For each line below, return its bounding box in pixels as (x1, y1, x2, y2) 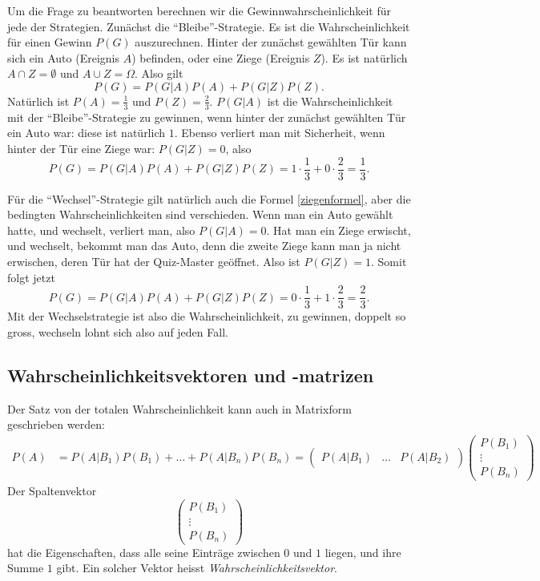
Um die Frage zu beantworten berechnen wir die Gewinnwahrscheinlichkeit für (7, 2, 391, 18)
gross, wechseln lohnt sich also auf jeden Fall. (7, 323, 228, 340)
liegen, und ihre (324, 543, 401, 560)
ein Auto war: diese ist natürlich (7, 124, 166, 141)
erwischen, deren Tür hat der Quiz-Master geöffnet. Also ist (7, 253, 300, 270)
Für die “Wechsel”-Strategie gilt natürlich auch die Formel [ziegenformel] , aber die (7, 190, 411, 207)
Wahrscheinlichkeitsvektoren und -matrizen (7, 362, 374, 387)
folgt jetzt (7, 268, 55, 285)
